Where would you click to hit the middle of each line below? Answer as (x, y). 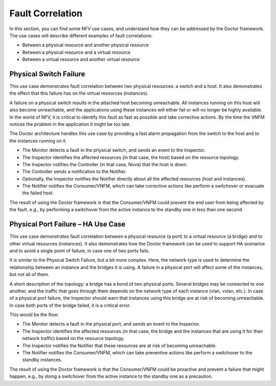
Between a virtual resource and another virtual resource (81, 59)
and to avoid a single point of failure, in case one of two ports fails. (80, 251)
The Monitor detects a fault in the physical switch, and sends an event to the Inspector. (114, 150)
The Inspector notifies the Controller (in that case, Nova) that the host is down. (105, 164)
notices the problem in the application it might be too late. (70, 124)
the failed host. (38, 193)
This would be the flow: (34, 315)
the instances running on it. (38, 141)
